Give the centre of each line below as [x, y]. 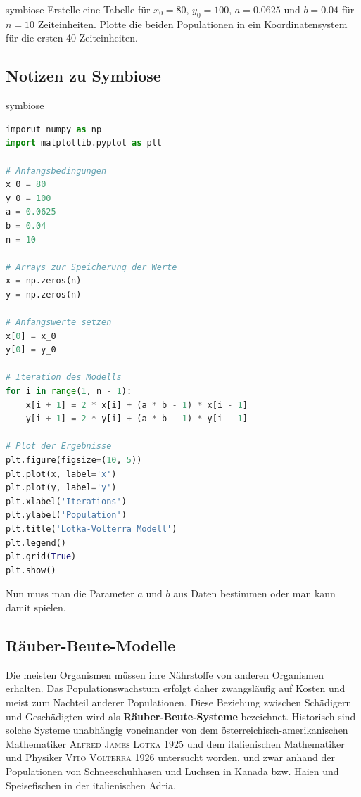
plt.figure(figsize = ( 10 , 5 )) [74, 460]
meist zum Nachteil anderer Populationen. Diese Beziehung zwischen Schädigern [179, 702]
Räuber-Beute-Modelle [91, 645]
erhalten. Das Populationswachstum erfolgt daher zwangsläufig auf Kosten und [176, 688]
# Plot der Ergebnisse [59, 446]
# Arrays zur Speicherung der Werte [91, 267]
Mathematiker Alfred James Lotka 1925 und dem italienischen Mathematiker [175, 743]
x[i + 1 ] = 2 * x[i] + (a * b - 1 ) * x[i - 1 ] [137, 405]
